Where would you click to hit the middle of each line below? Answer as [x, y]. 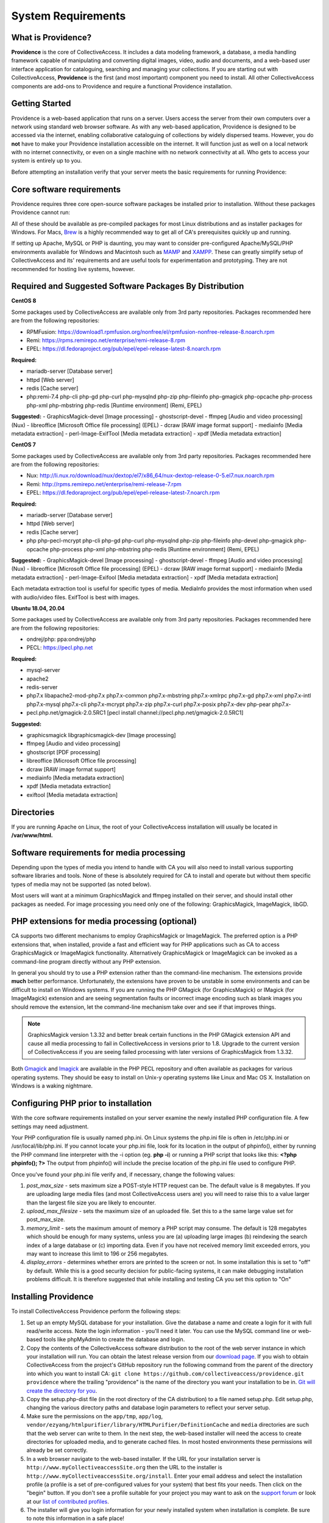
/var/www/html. [32, 835]
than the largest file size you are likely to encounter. [91, 1203]
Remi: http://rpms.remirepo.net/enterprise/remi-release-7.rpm [104, 484]
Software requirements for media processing [98, 853]
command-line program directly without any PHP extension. [86, 961]
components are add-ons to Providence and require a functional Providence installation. [122, 86]
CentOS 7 [23, 445]
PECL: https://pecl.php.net [60, 648]
